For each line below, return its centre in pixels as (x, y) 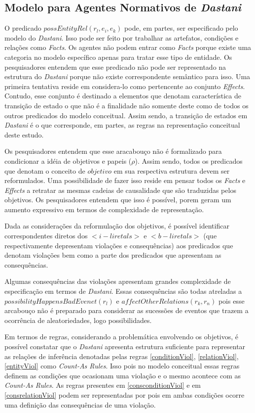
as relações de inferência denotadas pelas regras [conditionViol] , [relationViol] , (122, 356)
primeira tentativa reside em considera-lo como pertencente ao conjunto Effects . (125, 86)
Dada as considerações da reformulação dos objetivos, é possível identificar (117, 226)
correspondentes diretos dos (46, 236)
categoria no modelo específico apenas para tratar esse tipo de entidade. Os (118, 57)
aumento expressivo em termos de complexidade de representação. (104, 209)
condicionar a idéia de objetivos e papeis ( (68, 161)
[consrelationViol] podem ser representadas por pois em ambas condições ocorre (125, 394)
